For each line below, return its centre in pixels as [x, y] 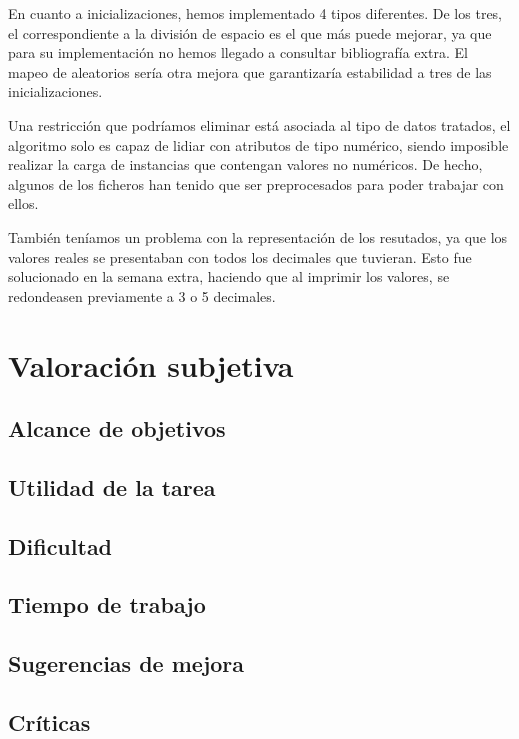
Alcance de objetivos [117, 428]
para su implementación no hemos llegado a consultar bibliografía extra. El [238, 52]
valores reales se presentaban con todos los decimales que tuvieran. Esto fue [240, 256]
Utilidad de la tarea [112, 486]
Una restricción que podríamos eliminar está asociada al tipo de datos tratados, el [259, 124]
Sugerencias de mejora [126, 663]
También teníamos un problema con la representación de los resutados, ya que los [258, 236]
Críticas [49, 721]
